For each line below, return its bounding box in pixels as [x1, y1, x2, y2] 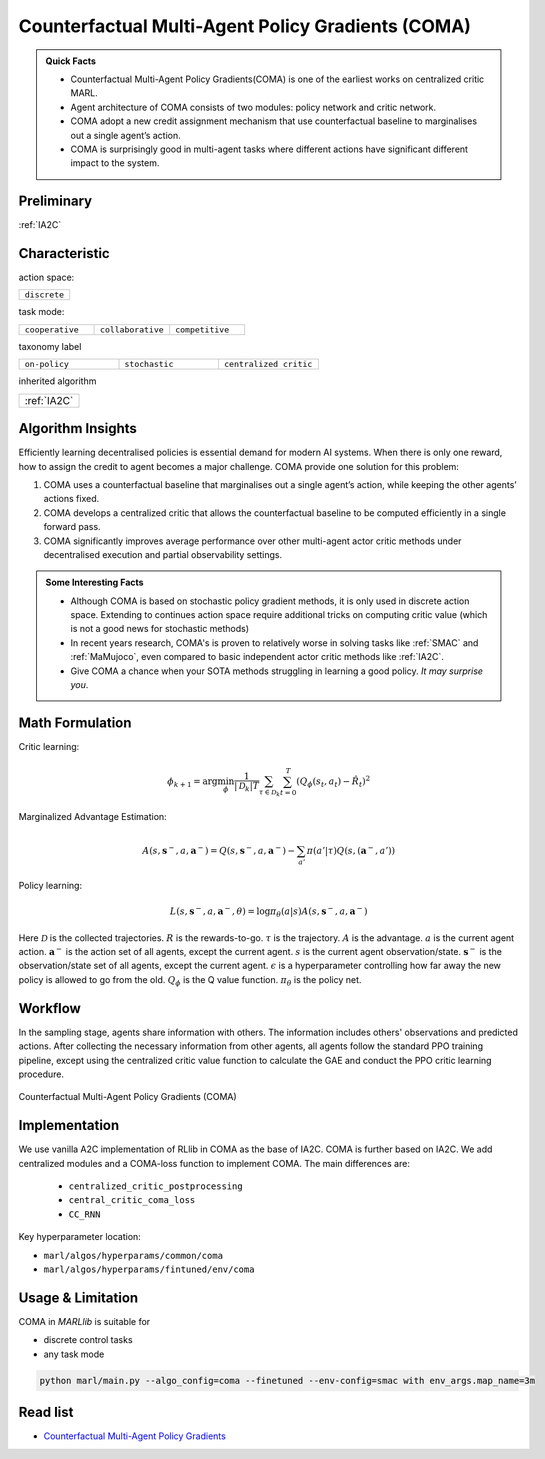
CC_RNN [68, 1208, 101, 1220]
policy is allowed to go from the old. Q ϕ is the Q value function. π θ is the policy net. [18, 973, 362, 988]
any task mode [43, 1348, 105, 1360]
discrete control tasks [43, 1334, 134, 1346]
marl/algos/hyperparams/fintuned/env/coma [43, 1263, 255, 1275]
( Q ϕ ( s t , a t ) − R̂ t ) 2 [296, 774, 371, 789]
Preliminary [18, 193, 93, 210]
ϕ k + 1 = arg [166, 776, 218, 789]
